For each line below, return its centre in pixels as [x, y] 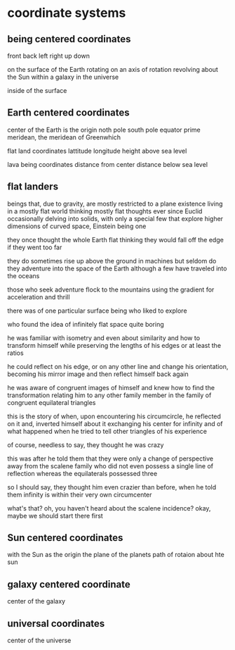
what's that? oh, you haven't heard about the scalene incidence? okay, [109, 508]
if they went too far [35, 247]
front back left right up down [48, 56]
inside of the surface [37, 90]
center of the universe [39, 640]
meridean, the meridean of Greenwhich [64, 137]
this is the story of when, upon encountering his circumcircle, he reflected [114, 416]
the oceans [23, 275]
